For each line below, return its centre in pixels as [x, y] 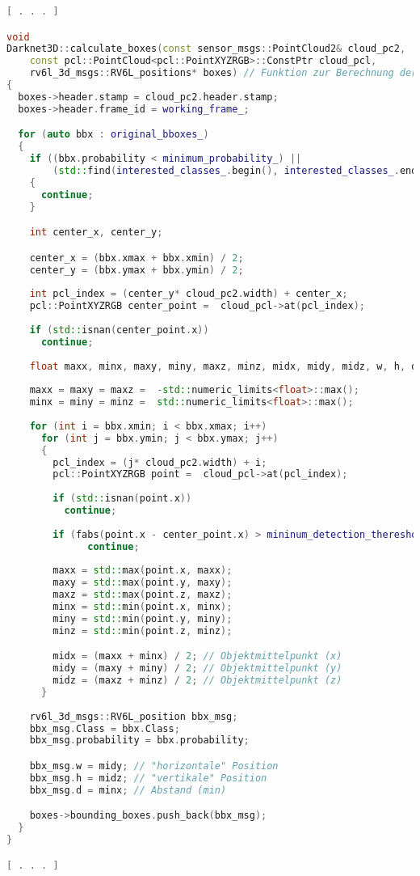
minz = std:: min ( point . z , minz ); [143, 631]
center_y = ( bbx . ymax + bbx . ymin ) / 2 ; [136, 270]
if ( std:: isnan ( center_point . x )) [119, 330]
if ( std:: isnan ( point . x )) [122, 499]
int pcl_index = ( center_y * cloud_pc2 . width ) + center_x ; [189, 294]
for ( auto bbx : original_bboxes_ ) [113, 135]
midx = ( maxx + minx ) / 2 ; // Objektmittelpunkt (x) [197, 656]
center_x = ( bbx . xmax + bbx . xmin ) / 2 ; [136, 258]
